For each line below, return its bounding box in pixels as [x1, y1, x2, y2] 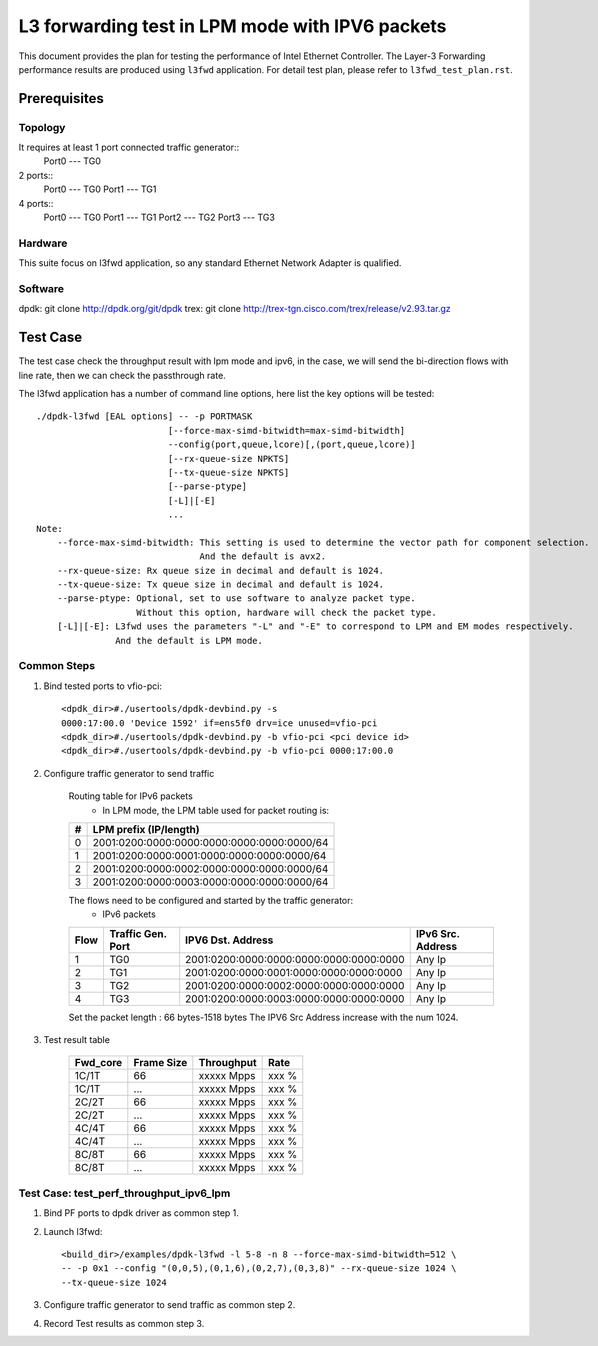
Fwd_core [74, 1056, 123, 1070]
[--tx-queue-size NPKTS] [167, 466, 290, 478]
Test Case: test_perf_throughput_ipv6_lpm [18, 1186, 231, 1200]
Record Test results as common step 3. [43, 1317, 205, 1329]
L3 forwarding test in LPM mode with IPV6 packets [18, 15, 447, 37]
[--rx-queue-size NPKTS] [167, 453, 290, 464]
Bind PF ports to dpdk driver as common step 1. [43, 1207, 240, 1219]
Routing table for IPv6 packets [68, 790, 194, 802]
